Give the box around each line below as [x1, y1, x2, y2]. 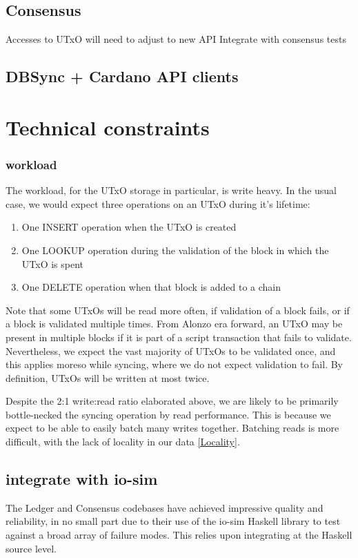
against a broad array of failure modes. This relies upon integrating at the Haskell [6, 528, 352, 542]
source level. [6, 541, 57, 555]
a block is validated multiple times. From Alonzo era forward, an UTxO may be [6, 316, 343, 331]
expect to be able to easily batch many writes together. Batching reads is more [6, 421, 339, 435]
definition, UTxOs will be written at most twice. [6, 370, 210, 385]
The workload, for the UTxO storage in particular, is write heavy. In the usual [6, 183, 337, 198]
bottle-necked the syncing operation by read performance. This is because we [6, 407, 331, 421]
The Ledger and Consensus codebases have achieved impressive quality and [6, 500, 324, 514]
